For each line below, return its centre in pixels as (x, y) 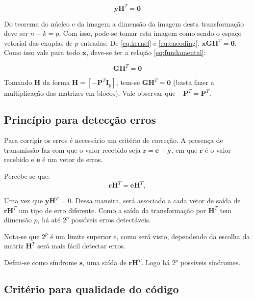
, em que (184, 149)
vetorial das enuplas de (38, 42)
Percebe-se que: (27, 176)
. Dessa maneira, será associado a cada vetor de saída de (156, 201)
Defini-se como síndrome (41, 262)
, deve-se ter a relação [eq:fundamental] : (146, 52)
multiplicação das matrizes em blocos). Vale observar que (90, 93)
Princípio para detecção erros (80, 120)
